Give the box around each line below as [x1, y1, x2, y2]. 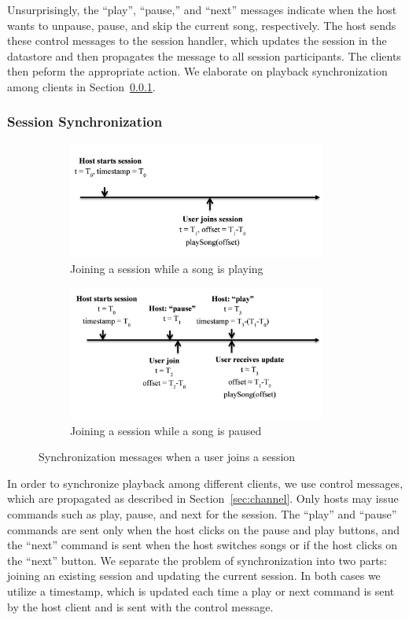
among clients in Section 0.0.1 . [7, 78, 156, 94]
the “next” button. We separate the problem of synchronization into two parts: [7, 552, 388, 568]
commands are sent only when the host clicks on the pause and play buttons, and [7, 521, 400, 537]
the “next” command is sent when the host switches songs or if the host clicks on [7, 537, 398, 553]
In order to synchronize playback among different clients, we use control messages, [7, 474, 403, 491]
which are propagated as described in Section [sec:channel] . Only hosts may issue [7, 490, 399, 507]
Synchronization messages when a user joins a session [39, 448, 296, 465]
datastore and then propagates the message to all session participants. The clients [7, 47, 401, 64]
